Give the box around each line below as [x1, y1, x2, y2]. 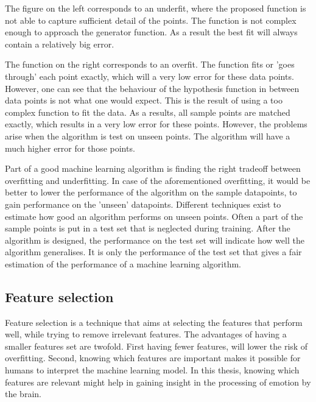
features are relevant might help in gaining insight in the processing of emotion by [5, 375, 311, 388]
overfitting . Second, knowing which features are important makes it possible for [5, 351, 301, 364]
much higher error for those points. [5, 141, 135, 154]
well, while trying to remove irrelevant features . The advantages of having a [5, 328, 287, 340]
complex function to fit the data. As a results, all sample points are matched [5, 105, 290, 118]
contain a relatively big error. [5, 37, 114, 50]
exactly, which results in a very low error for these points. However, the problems [5, 118, 307, 130]
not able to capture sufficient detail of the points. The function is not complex [5, 13, 297, 26]
